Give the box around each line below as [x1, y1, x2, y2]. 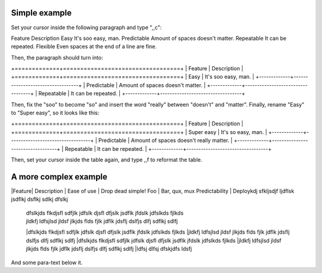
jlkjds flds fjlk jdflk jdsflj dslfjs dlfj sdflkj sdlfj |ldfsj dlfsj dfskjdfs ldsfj [26, 245, 192, 253]
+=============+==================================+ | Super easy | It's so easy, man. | [11, 128, 268, 135]
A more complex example [11, 172, 107, 182]
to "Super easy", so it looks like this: [11, 109, 100, 116]
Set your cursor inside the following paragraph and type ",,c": [11, 24, 162, 31]
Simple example [11, 8, 72, 18]
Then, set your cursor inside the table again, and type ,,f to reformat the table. [11, 156, 203, 163]
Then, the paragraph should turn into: [11, 54, 104, 61]
